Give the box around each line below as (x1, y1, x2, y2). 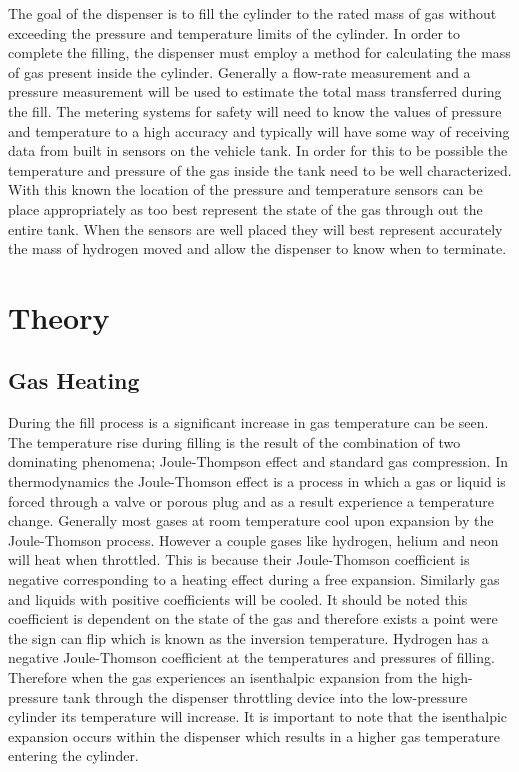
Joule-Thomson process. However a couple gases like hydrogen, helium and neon (8, 529, 499, 550)
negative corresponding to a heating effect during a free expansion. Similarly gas (8, 569, 500, 590)
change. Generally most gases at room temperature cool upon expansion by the (8, 510, 494, 531)
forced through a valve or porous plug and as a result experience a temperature (8, 490, 494, 511)
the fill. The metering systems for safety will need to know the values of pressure (8, 100, 502, 121)
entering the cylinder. (8, 745, 139, 766)
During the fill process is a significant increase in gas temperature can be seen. (8, 412, 489, 433)
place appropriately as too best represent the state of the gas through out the (8, 198, 483, 219)
